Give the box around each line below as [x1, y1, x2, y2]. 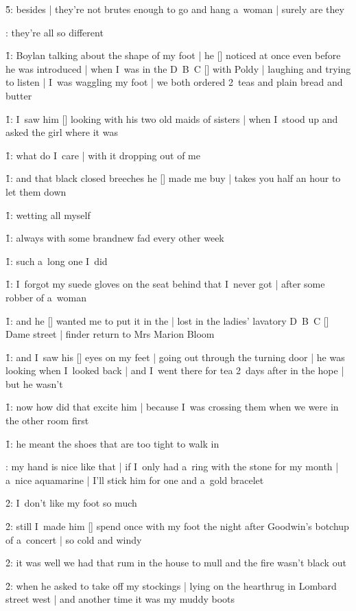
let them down [5, 184, 67, 198]
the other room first [5, 413, 89, 428]
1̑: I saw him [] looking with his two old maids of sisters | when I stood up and [5, 111, 338, 126]
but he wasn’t [5, 376, 63, 391]
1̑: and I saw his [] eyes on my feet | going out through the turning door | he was [5, 349, 345, 364]
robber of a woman [5, 290, 86, 304]
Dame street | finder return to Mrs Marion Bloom [5, 327, 215, 341]
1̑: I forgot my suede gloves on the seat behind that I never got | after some [5, 277, 325, 291]
